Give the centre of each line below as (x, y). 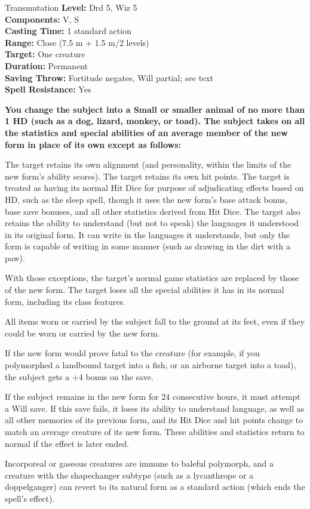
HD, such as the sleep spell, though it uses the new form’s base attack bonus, (146, 199)
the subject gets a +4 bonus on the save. (79, 376)
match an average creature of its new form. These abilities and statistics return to (155, 431)
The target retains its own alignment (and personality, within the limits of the (148, 164)
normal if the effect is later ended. (67, 443)
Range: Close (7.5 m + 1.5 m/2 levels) (77, 42)
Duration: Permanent (46, 65)
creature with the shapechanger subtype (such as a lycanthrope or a (129, 475)
